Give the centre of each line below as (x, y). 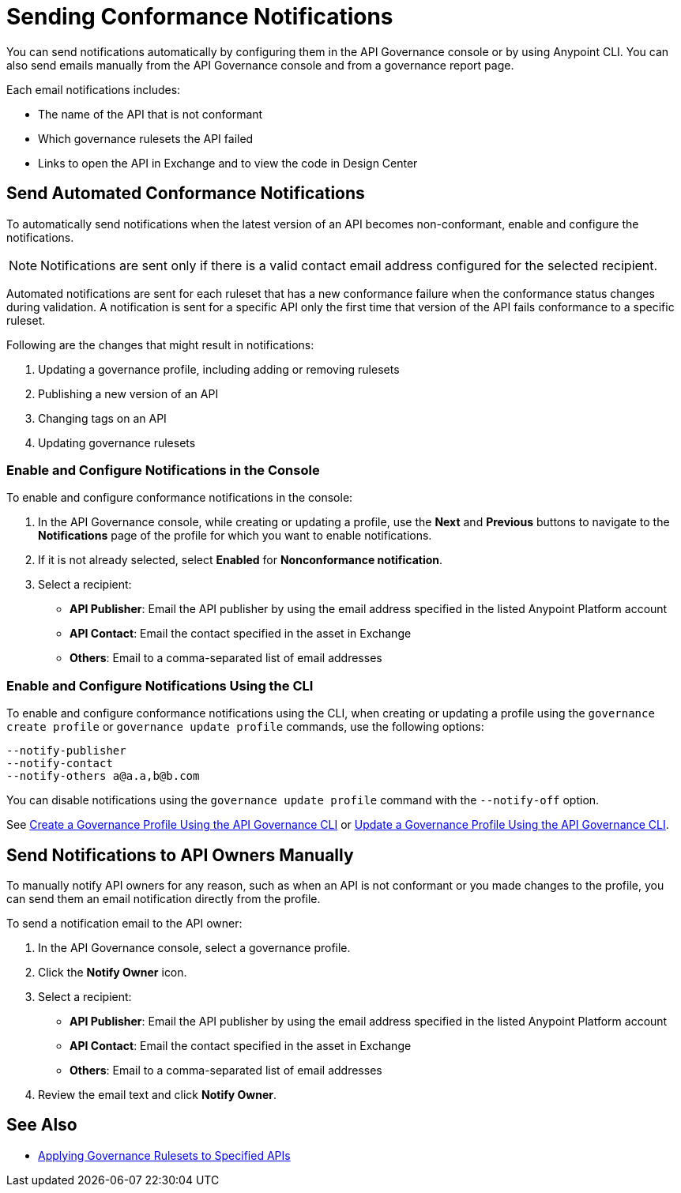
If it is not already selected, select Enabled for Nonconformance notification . (241, 560)
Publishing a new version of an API (128, 393)
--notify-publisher (66, 751)
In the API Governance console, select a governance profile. (194, 947)
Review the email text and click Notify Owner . (157, 1094)
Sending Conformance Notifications (200, 17)
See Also (42, 1125)
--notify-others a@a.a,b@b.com (103, 776)
